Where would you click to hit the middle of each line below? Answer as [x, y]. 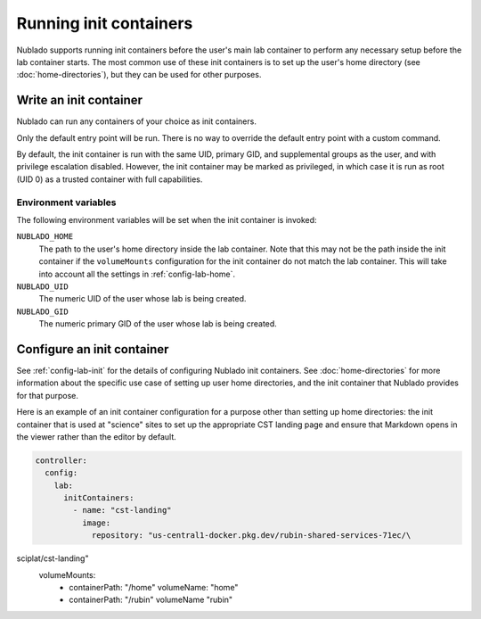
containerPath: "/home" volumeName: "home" [154, 588]
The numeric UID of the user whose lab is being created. [143, 299]
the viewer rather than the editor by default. [97, 436]
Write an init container [79, 100]
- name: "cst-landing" [122, 510]
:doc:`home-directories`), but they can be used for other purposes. [139, 75]
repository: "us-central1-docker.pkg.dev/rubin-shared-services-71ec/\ [251, 536]
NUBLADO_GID [42, 311]
